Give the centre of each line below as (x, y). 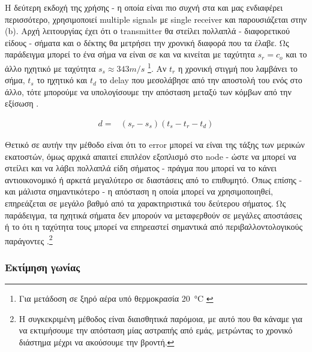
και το (296, 54)
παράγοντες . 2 (29, 239)
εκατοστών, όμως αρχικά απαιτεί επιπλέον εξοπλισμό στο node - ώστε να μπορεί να (151, 156)
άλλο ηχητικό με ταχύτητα (50, 68)
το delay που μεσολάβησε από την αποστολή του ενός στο (201, 80)
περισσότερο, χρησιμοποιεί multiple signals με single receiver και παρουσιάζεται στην (156, 19)
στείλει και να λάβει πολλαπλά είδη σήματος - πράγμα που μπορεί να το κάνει (141, 168)
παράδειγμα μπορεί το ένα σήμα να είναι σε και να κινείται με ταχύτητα (130, 54)
